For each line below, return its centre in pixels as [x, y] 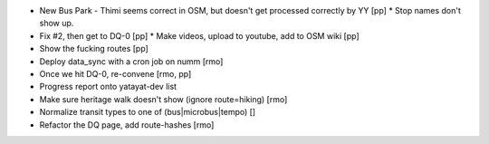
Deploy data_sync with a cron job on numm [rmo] [131, 61]
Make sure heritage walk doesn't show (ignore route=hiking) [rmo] [163, 99]
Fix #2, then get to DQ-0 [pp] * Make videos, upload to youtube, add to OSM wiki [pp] [199, 35]
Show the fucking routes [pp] [94, 49]
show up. [57, 24]
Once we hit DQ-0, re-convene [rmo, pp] [115, 73]
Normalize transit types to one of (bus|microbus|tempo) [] [148, 112]
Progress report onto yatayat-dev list [108, 87]
